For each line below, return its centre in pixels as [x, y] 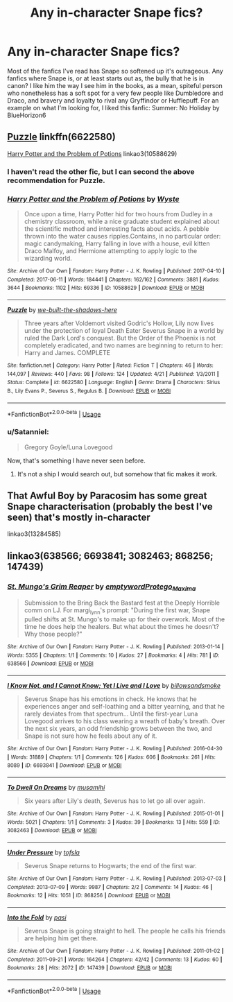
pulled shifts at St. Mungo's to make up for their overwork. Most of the [124, 619]
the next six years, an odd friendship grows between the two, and [118, 729]
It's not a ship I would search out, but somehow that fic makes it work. [117, 474]
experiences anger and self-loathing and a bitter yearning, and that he [124, 707]
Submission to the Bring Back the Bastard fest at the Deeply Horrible [122, 603]
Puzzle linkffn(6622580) [61, 137]
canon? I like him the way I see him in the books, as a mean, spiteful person [115, 85]
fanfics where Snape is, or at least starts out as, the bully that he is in [106, 78]
